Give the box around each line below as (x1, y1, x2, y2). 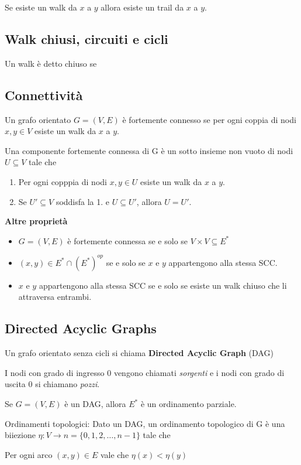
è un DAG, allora (64, 398, 126, 410)
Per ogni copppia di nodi (18, 175, 107, 187)
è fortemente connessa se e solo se (67, 234, 188, 247)
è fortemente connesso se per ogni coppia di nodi (122, 113, 296, 125)
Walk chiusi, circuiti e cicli (5, 29, 168, 47)
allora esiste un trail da (101, 1, 184, 13)
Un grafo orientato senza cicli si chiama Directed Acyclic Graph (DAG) (5, 347, 274, 359)
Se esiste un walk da (5, 1, 77, 13)
